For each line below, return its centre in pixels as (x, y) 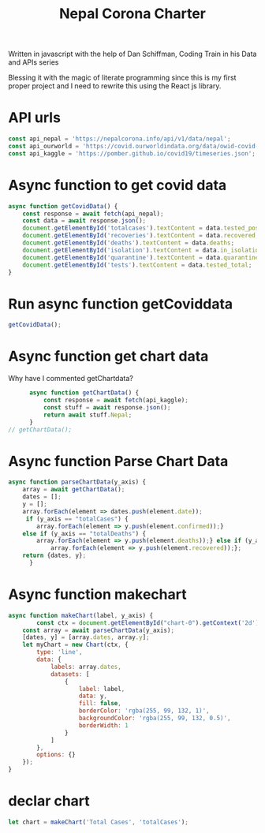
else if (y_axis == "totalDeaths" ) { (84, 533)
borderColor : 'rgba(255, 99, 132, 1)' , (144, 711)
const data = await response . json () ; (84, 221)
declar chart (49, 801)
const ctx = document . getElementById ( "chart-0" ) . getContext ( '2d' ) (148, 623)
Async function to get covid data (118, 185)
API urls (35, 118)
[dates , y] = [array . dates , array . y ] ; (86, 637)
